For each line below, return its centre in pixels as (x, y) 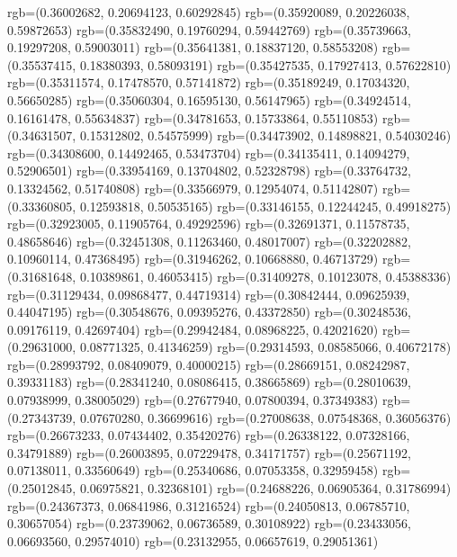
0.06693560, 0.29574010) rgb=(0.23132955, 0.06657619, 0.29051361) (193, 540)
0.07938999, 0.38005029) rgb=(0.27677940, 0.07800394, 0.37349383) (193, 400)
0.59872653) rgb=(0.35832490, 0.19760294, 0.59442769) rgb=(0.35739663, (209, 29)
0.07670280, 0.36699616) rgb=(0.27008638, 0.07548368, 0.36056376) (265, 417)
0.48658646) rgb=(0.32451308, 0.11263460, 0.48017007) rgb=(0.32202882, (209, 241)
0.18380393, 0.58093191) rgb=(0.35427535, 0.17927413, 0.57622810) (265, 64)
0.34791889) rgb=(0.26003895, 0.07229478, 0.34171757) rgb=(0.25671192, (209, 452)
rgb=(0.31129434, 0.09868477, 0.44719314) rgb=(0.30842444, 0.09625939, (209, 294)
